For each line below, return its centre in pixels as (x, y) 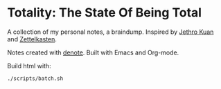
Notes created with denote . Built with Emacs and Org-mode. (93, 52)
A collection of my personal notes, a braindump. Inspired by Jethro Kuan (110, 32)
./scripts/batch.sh (35, 78)
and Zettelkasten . (32, 39)
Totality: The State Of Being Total (105, 13)
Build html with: (29, 66)
